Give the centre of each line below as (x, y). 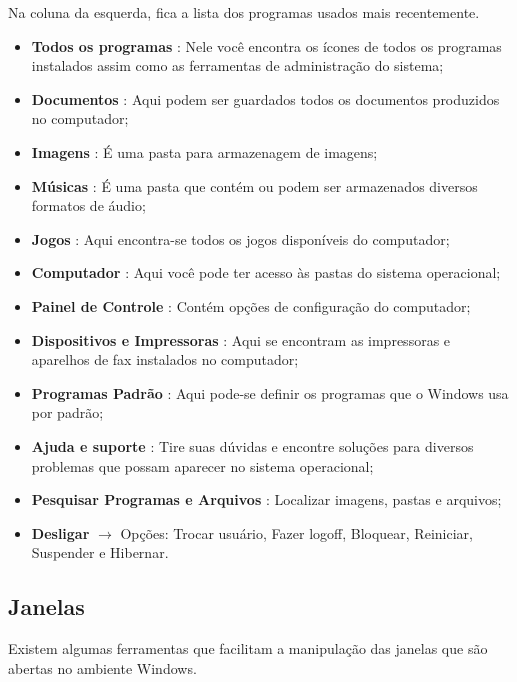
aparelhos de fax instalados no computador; (165, 359)
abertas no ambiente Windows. (102, 667)
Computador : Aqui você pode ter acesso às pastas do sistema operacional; (266, 272)
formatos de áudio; (88, 205)
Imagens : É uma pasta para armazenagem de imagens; (204, 151)
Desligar (60, 532)
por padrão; (67, 412)
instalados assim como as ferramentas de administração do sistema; (237, 65)
